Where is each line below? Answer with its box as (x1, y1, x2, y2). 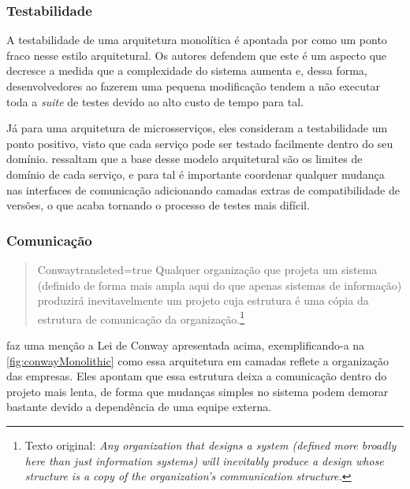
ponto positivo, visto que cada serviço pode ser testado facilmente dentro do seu (6, 135, 393, 151)
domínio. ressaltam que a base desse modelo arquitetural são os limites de (6, 150, 363, 167)
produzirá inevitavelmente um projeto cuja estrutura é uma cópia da (37, 292, 369, 309)
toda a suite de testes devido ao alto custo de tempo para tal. (6, 93, 304, 109)
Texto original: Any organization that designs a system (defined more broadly (24, 436, 397, 453)
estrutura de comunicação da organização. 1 (37, 308, 245, 327)
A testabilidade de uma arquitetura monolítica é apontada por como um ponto (6, 31, 387, 48)
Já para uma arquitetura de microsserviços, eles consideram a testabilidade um (6, 120, 388, 136)
